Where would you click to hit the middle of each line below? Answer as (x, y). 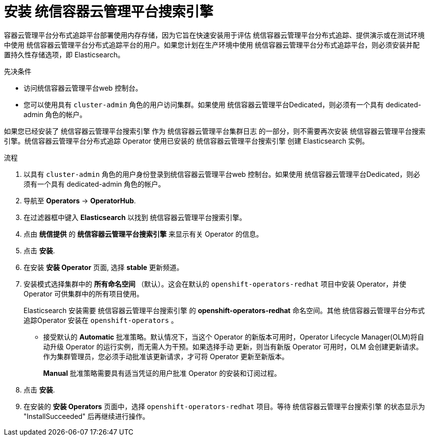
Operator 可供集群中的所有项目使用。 (84, 293)
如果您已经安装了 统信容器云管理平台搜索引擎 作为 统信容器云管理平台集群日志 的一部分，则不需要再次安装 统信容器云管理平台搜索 (215, 131)
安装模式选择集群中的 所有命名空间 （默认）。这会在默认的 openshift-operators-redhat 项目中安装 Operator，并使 (215, 284)
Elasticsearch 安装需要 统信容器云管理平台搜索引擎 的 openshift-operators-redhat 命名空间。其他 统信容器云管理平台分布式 (224, 310)
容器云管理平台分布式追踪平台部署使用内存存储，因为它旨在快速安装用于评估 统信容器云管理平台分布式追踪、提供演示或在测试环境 (214, 35)
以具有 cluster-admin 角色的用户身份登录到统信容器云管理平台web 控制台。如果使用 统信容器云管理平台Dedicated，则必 (222, 174)
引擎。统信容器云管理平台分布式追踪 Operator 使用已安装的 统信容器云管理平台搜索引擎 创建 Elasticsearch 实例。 (187, 141)
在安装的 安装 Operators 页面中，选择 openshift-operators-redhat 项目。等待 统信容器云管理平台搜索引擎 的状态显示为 (224, 406)
